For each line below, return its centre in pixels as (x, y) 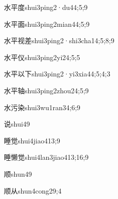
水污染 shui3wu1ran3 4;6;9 (42, 107)
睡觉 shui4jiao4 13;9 (32, 140)
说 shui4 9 (17, 124)
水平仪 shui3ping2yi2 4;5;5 (42, 57)
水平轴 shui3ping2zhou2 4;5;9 (46, 90)
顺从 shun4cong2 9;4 (33, 190)
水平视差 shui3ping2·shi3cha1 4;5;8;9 (59, 40)
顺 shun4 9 (18, 173)
